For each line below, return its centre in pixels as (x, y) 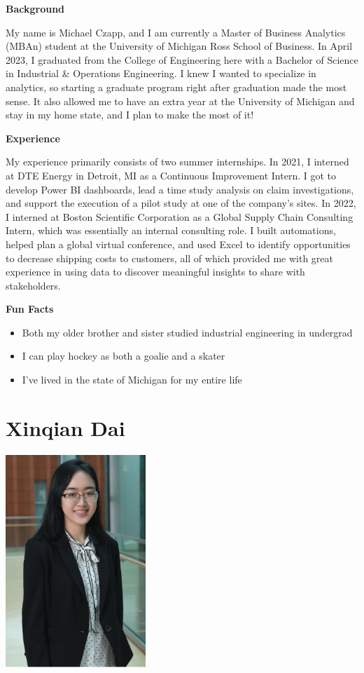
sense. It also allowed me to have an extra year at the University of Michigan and (180, 101)
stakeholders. (33, 285)
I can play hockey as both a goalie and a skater (124, 356)
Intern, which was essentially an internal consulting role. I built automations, (171, 230)
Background (35, 8)
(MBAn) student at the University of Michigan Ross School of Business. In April (179, 46)
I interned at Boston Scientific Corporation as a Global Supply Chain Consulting (180, 216)
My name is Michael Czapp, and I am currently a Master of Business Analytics (176, 32)
